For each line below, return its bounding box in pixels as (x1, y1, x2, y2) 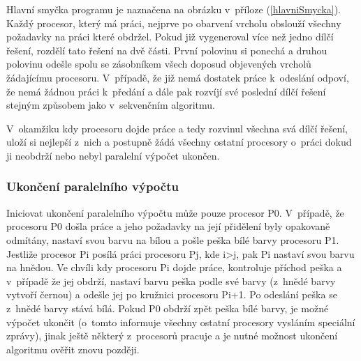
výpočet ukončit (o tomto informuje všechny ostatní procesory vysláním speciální (6, 314, 355, 329)
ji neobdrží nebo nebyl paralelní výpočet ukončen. (6, 148, 220, 162)
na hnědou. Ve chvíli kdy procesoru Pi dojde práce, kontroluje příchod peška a (6, 260, 342, 275)
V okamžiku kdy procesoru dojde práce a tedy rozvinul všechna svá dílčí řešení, (6, 121, 348, 135)
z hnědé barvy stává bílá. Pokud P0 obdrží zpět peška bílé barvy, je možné (6, 300, 329, 315)
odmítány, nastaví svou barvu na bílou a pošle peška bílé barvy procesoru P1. (6, 232, 339, 247)
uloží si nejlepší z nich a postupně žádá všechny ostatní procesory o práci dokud (6, 135, 352, 149)
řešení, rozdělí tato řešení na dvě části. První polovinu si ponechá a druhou (6, 43, 327, 57)
